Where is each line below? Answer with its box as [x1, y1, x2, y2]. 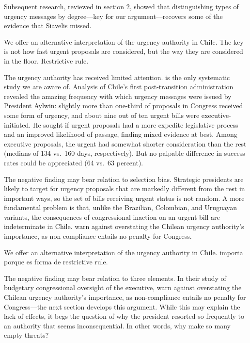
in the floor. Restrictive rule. [4, 55, 89, 65]
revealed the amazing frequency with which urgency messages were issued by [4, 91, 232, 101]
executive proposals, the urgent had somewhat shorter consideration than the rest [4, 138, 247, 148]
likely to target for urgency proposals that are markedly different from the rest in [4, 183, 245, 194]
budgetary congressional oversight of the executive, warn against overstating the [4, 282, 242, 293]
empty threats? [4, 330, 49, 340]
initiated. [4, 119, 31, 130]
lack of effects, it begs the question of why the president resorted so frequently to [4, 311, 245, 321]
